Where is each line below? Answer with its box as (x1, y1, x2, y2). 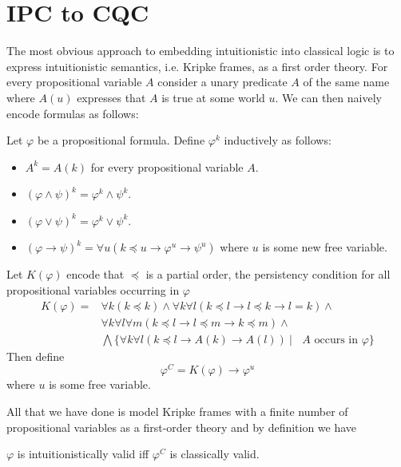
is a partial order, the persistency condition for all (145, 266, 391, 283)
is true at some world (161, 89, 265, 105)
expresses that (77, 89, 146, 105)
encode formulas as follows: (6, 105, 139, 121)
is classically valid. (169, 445, 260, 462)
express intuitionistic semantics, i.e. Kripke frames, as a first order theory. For (6, 57, 388, 74)
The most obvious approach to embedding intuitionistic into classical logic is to (6, 42, 395, 59)
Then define (6, 347, 65, 364)
